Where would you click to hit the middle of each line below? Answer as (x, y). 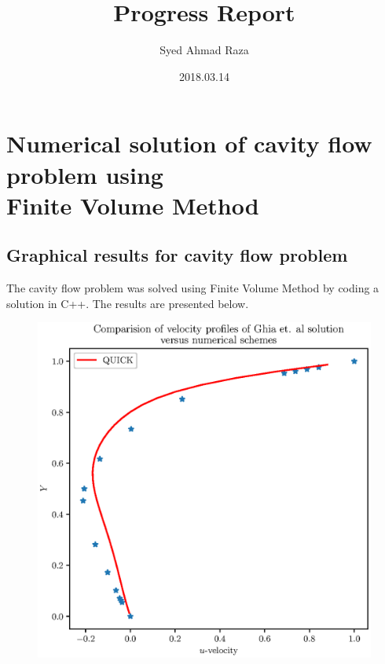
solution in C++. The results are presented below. (128, 303)
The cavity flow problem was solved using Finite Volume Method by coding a (193, 288)
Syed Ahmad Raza (204, 50)
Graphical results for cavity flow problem (177, 255)
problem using (85, 174)
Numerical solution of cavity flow (189, 143)
